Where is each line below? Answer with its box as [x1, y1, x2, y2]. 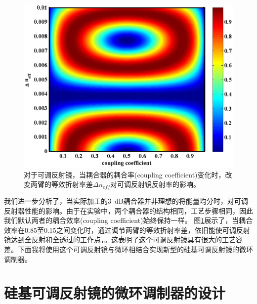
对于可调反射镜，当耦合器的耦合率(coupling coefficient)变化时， [24, 169, 225, 179]
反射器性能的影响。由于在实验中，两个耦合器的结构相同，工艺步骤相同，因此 [4, 205, 253, 216]
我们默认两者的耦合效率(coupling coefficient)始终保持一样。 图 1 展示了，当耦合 [4, 215, 253, 225]
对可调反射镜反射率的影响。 [110, 179, 201, 189]
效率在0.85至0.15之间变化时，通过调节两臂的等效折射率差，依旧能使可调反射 [4, 224, 250, 235]
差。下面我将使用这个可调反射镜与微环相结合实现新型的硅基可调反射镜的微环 [4, 244, 253, 254]
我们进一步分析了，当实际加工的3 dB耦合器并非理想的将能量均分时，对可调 [4, 196, 248, 206]
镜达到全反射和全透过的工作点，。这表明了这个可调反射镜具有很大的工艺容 [4, 234, 243, 245]
